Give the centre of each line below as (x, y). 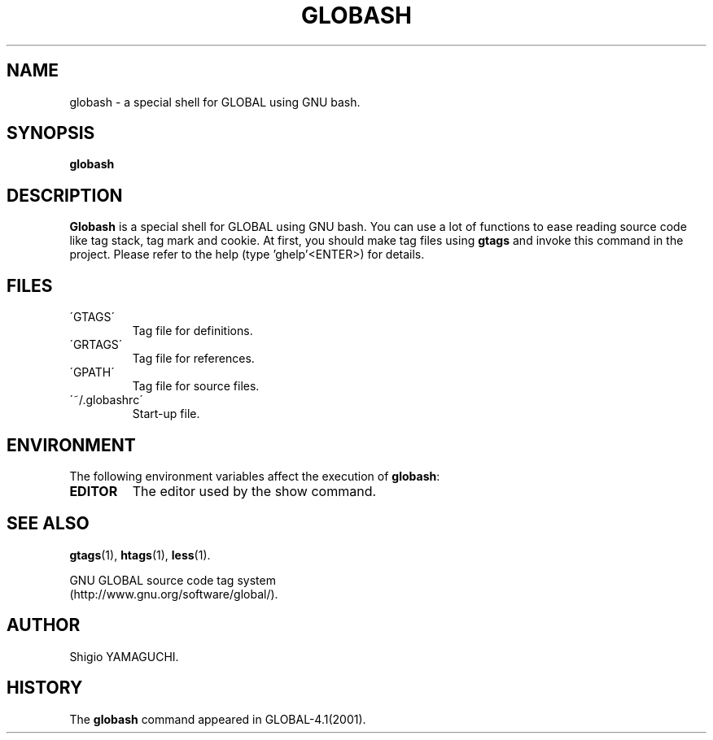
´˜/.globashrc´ (106, 400)
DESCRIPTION (65, 195)
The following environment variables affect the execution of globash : (255, 476)
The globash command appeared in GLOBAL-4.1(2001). (218, 719)
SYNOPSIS (51, 133)
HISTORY (45, 688)
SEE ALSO (48, 524)
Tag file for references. (193, 359)
